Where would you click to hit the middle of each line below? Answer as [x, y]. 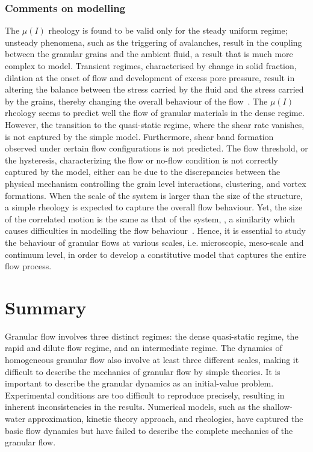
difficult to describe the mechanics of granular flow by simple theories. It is [143, 371]
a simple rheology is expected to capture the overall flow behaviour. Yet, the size [154, 207]
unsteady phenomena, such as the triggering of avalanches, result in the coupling [153, 42]
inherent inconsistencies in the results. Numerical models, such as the [132, 407]
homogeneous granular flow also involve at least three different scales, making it [152, 359]
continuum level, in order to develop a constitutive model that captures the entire [156, 254]
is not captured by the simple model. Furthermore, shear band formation [139, 136]
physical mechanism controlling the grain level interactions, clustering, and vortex [156, 183]
